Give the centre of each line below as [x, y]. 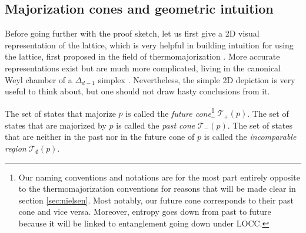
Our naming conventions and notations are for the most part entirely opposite [159, 177]
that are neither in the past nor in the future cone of [100, 137]
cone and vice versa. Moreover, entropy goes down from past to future [145, 211]
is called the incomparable [250, 137]
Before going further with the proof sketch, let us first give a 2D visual [132, 33]
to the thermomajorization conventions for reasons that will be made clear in [157, 188]
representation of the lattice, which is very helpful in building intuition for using [149, 45]
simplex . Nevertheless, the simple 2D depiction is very [197, 79]
